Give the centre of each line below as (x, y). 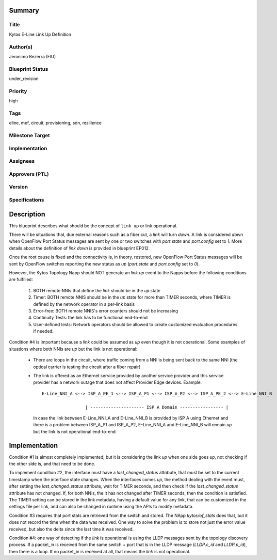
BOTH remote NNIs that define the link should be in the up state (97, 290)
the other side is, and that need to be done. (52, 464)
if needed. (43, 331)
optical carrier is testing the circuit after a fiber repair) (87, 367)
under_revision (24, 79)
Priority (18, 91)
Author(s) (21, 47)
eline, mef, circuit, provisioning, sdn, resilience (55, 123)
